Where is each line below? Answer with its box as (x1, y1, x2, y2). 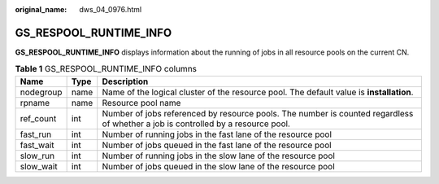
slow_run (20, 150, 55, 161)
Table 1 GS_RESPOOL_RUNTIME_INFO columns (15, 64, 198, 75)
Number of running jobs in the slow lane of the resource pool (102, 150, 335, 161)
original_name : (15, 5, 67, 14)
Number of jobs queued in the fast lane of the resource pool (102, 139, 333, 151)
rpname (20, 97, 50, 108)
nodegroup (20, 86, 63, 98)
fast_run (20, 129, 52, 140)
